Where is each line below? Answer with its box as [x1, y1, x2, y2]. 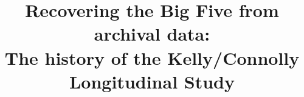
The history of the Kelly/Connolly [4, 45, 300, 70]
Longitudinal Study [69, 69, 235, 93]
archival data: [94, 21, 210, 46]
